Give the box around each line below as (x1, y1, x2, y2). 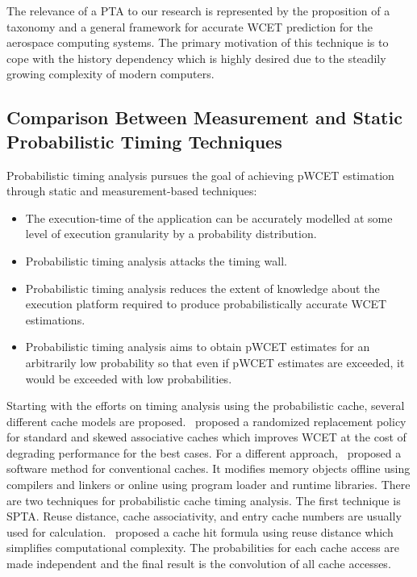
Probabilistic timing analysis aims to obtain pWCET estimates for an (25, 338, 370, 355)
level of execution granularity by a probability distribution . (25, 225, 317, 242)
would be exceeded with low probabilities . (25, 370, 232, 387)
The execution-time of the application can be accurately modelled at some (25, 209, 393, 226)
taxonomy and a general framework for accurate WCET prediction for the (6, 18, 373, 35)
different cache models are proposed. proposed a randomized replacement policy (6, 412, 407, 429)
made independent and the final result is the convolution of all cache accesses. (6, 555, 391, 572)
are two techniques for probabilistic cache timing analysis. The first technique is (6, 491, 401, 508)
